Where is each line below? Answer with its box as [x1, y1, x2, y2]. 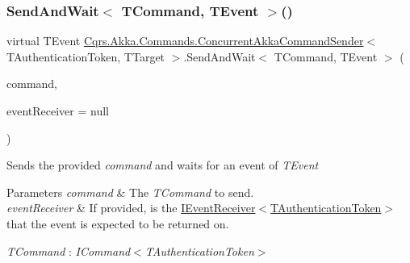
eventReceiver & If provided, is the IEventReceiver [6, 199, 256, 216]
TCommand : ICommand [6, 242, 131, 259]
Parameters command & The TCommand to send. [6, 183, 254, 200]
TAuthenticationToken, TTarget [6, 48, 165, 65]
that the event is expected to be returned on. [6, 215, 229, 232]
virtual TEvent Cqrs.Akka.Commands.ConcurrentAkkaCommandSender [6, 32, 364, 49]
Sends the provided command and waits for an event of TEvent [6, 157, 319, 173]
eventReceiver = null [6, 102, 110, 119]
